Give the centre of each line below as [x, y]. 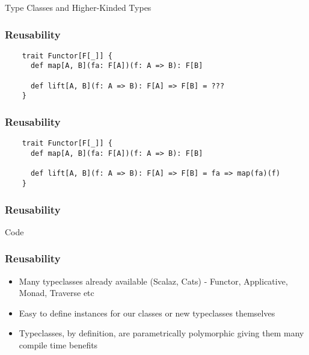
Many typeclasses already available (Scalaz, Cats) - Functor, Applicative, [153, 281]
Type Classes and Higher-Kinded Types [78, 7]
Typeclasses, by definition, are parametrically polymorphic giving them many [161, 333]
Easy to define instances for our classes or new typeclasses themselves [147, 313]
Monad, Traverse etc [57, 293]
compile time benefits [58, 345]
